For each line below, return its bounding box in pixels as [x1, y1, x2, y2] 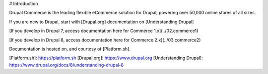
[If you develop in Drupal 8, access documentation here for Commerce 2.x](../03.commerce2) [9, 37, 201, 43]
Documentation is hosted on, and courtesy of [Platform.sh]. [9, 46, 131, 52]
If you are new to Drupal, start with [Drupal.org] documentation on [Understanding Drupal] [9, 19, 194, 25]
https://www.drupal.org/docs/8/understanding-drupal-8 [9, 62, 124, 68]
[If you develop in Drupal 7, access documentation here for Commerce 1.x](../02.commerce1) [9, 28, 199, 34]
